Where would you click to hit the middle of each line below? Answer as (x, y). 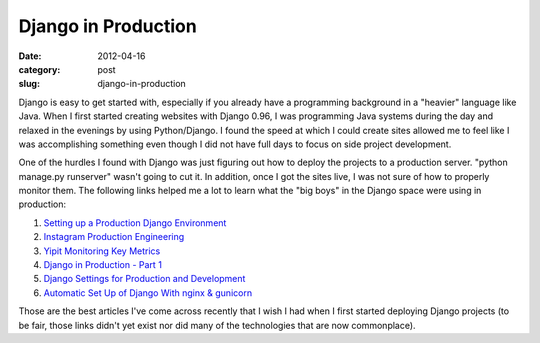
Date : (30, 56)
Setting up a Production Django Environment (135, 222)
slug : (29, 84)
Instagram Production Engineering (114, 237)
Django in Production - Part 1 (102, 265)
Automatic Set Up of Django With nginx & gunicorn (148, 292)
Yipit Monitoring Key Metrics (102, 251)
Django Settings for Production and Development (144, 279)
